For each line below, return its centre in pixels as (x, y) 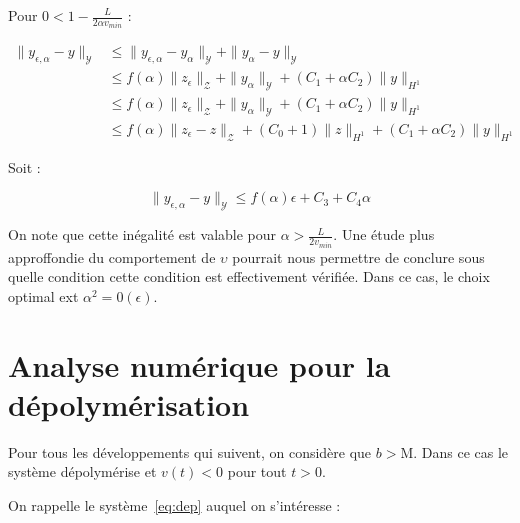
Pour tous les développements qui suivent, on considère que (190, 451)
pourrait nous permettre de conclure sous (358, 256)
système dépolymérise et (82, 471)
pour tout (257, 471)
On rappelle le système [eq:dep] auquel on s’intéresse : (174, 504)
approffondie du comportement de (112, 256)
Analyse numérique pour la (199, 364)
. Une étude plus (384, 234)
